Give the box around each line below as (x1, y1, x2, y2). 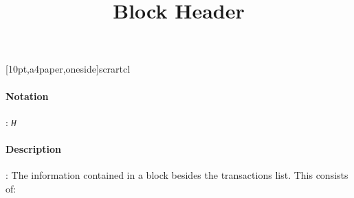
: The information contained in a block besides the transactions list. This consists (5, 168, 349, 182)
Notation (5, 88, 49, 103)
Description (5, 142, 62, 156)
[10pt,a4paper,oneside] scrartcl (5, 62, 131, 76)
